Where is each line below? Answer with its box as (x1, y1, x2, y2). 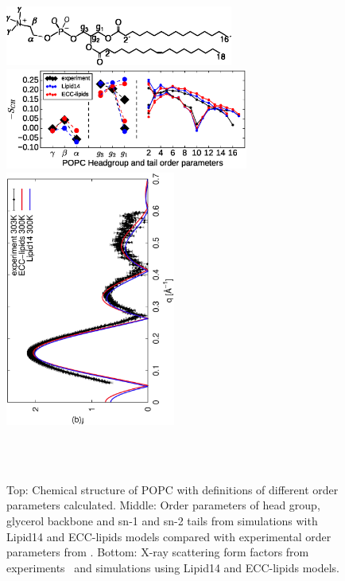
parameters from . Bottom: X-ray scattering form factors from (6, 544, 309, 560)
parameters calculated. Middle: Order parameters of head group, (6, 497, 320, 513)
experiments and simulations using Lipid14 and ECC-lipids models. (6, 559, 339, 575)
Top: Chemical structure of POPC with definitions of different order (6, 481, 339, 497)
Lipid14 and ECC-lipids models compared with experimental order (6, 528, 331, 544)
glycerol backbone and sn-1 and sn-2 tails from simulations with (6, 512, 318, 528)
